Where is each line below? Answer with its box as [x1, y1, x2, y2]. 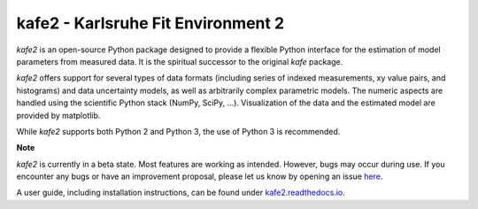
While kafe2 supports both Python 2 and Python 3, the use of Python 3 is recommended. [16, 126, 341, 136]
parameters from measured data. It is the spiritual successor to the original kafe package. [16, 56, 343, 66]
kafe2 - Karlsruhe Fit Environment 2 [16, 13, 285, 33]
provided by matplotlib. [16, 110, 101, 120]
